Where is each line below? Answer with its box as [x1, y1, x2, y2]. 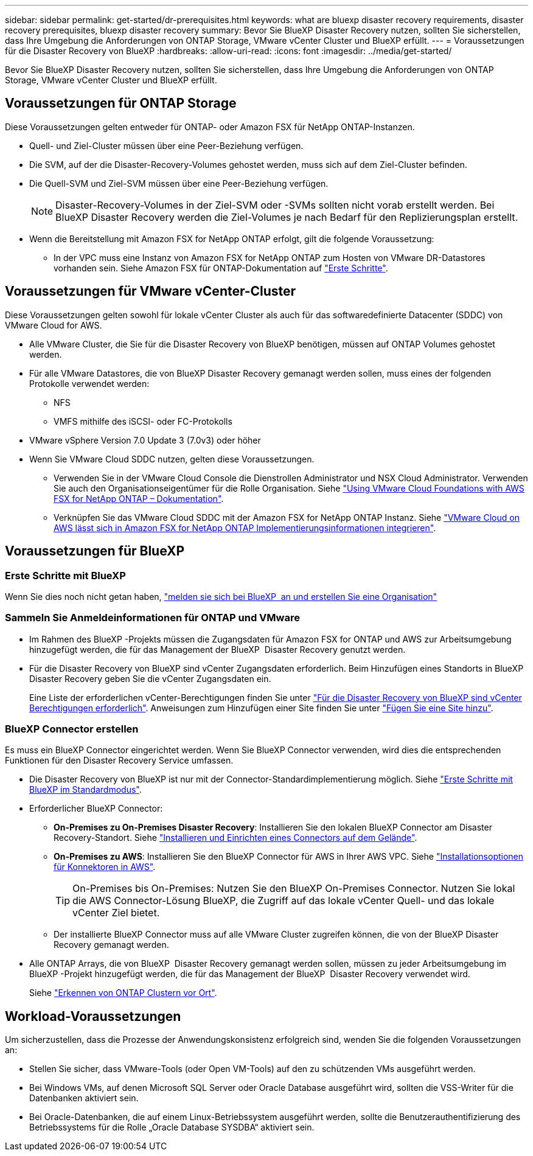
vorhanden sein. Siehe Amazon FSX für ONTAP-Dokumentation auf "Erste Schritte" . [54, 262, 388, 273]
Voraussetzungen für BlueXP [5, 543, 185, 559]
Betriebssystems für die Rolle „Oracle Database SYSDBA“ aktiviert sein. [29, 1122, 315, 1133]
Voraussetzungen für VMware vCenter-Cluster [5, 284, 296, 299]
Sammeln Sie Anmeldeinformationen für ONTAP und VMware [5, 611, 300, 624]
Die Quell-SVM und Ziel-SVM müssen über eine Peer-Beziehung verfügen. [29, 178, 329, 189]
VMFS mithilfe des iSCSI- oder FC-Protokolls [54, 416, 232, 427]
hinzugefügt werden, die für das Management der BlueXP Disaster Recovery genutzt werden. [29, 644, 406, 655]
